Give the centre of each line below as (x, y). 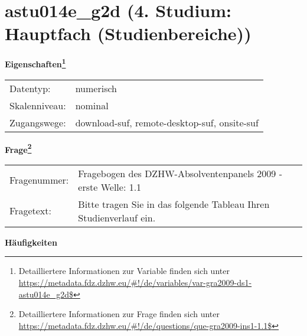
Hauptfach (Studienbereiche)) (128, 33)
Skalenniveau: (38, 105)
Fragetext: (30, 211)
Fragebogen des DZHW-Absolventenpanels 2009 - (180, 173)
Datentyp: (30, 88)
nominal (92, 105)
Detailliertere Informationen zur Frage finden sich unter (119, 314)
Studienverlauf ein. (117, 217)
